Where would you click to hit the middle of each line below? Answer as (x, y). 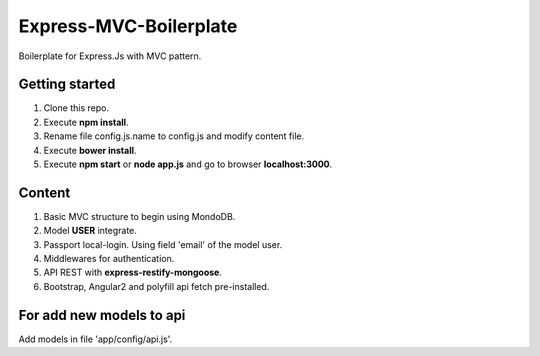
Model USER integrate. (90, 231)
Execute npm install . (86, 122)
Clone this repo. (76, 108)
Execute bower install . (90, 150)
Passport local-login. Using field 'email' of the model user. (163, 244)
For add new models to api (102, 315)
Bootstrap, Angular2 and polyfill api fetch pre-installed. (156, 286)
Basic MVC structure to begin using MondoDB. (139, 216)
